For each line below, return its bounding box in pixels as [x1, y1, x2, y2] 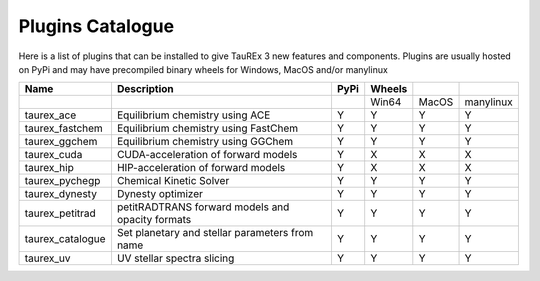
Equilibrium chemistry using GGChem [116, 135, 294, 149]
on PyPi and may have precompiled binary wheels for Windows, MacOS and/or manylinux [18, 63, 389, 75]
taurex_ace [24, 108, 77, 122]
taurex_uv [24, 251, 71, 265]
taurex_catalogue [24, 232, 106, 246]
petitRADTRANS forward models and [116, 200, 290, 214]
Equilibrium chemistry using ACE [116, 108, 271, 122]
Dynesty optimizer [116, 187, 204, 201]
